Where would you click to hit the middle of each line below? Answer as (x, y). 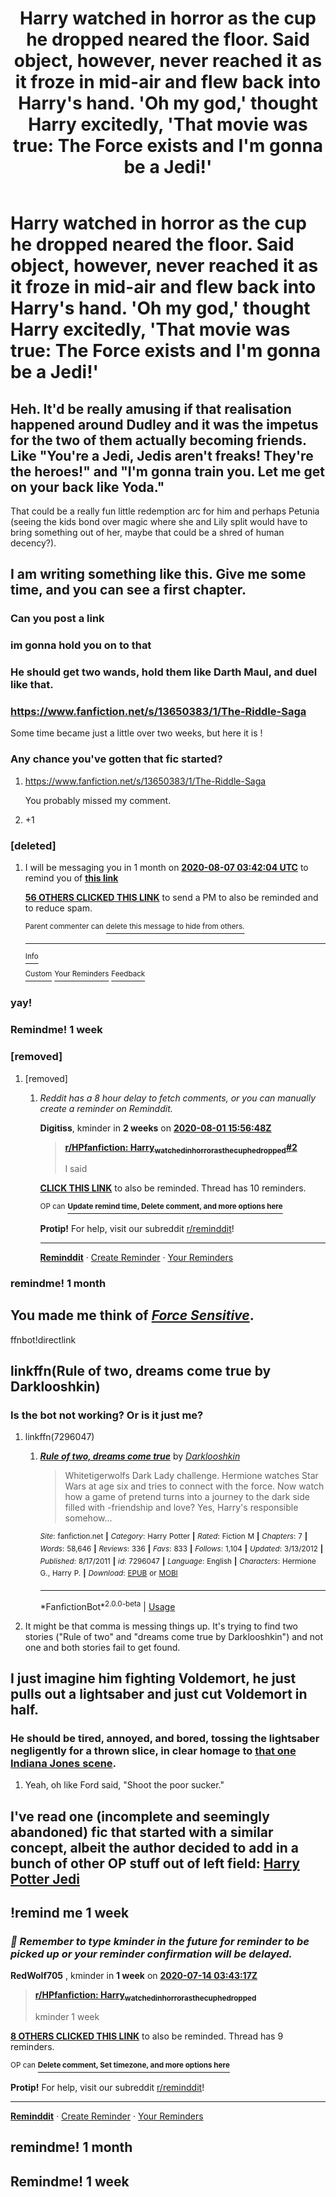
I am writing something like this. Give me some (158, 574)
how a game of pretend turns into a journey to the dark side (187, 1497)
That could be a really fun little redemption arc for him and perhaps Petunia (165, 511)
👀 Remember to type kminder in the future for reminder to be (160, 1942)
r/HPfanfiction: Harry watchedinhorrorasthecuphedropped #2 (181, 1148)
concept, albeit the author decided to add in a (154, 1847)
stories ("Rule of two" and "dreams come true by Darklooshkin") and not (174, 1636)
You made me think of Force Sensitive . (132, 1315)
